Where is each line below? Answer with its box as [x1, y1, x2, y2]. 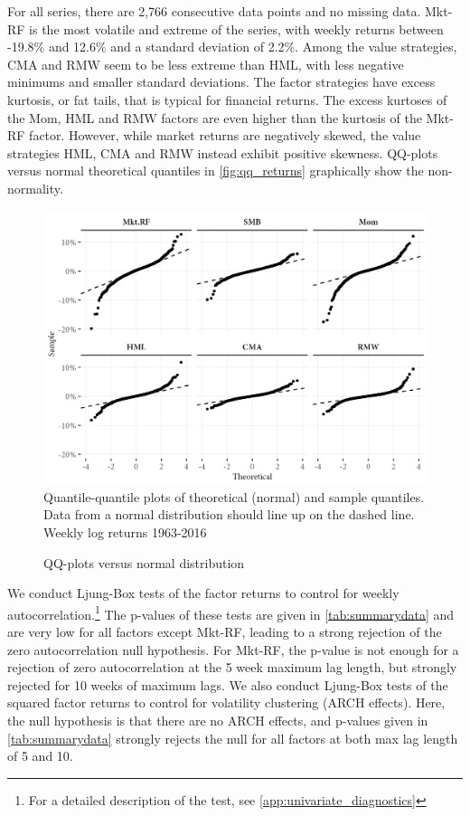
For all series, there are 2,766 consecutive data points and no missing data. [7, 2, 421, 20]
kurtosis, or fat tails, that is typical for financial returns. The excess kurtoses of [7, 90, 447, 109]
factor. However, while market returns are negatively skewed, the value [29, 126, 421, 145]
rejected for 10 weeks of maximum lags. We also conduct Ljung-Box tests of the [7, 675, 448, 694]
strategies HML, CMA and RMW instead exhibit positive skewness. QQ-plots [7, 143, 438, 162]
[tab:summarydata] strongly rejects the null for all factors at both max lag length [7, 728, 458, 747]
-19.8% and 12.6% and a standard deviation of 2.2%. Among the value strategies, [7, 37, 457, 56]
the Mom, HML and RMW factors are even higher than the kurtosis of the [7, 108, 422, 127]
